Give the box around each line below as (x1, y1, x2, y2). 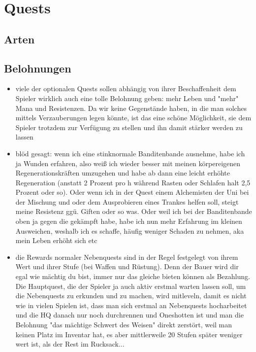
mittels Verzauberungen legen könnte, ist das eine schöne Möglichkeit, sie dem (15, 112, 252, 123)
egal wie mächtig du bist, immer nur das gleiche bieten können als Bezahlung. (15, 271, 250, 282)
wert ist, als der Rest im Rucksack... (15, 339, 125, 349)
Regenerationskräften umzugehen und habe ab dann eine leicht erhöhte (15, 168, 230, 178)
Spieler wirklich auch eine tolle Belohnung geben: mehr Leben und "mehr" (15, 93, 239, 103)
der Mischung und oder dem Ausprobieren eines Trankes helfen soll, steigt (15, 196, 239, 207)
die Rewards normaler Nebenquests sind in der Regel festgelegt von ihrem (15, 251, 238, 262)
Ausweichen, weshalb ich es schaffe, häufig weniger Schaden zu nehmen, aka (15, 225, 244, 236)
